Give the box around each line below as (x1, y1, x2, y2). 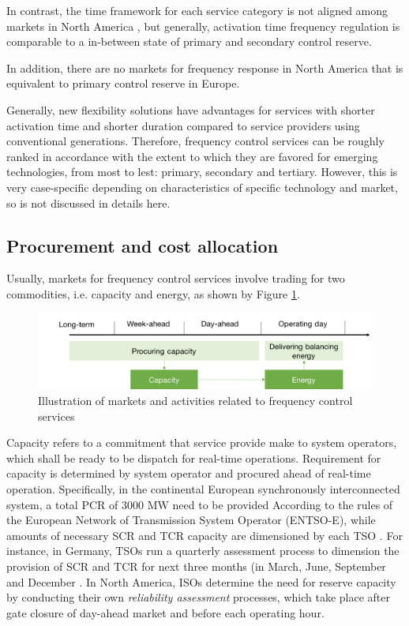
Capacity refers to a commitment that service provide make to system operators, (6, 434, 397, 451)
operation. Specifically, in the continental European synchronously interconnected (6, 480, 400, 497)
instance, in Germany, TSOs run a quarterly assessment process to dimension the (6, 542, 400, 559)
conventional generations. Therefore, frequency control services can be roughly (6, 133, 385, 149)
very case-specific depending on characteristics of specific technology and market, (6, 178, 398, 195)
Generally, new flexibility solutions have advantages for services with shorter (6, 101, 375, 118)
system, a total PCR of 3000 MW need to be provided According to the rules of (6, 496, 393, 512)
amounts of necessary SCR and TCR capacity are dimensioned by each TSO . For (6, 527, 403, 543)
